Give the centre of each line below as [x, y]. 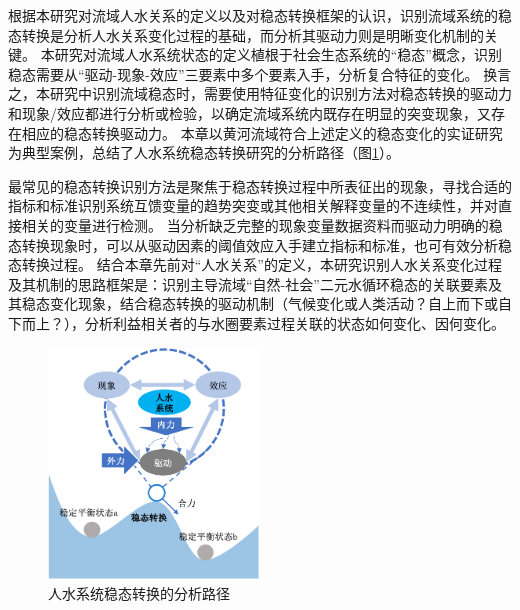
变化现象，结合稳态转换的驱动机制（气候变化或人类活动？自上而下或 [273, 303]
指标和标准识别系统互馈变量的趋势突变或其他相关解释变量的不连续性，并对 [253, 205]
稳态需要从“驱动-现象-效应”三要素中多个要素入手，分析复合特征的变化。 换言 [260, 73]
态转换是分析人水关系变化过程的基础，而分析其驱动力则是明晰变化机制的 [246, 34]
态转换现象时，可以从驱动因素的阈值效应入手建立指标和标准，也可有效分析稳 [260, 244]
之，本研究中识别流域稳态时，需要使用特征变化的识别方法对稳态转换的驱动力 [260, 93]
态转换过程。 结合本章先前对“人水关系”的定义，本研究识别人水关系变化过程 [255, 264]
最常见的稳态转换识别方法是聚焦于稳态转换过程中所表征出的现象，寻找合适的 [260, 185]
